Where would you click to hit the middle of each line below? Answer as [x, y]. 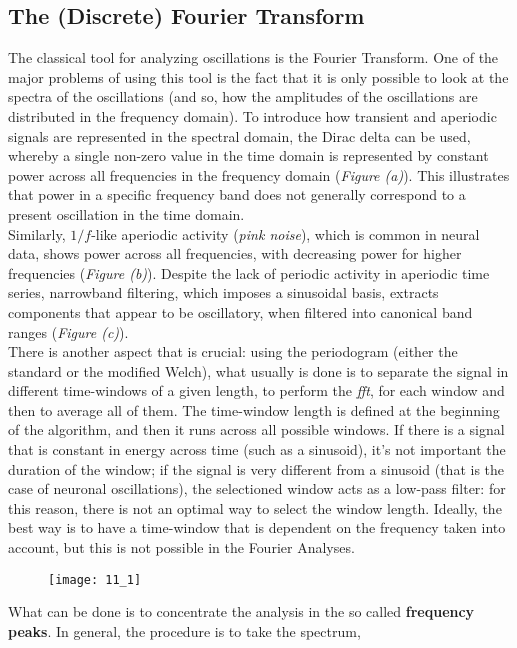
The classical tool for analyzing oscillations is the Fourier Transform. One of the [253, 57]
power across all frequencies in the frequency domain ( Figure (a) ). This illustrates [259, 174]
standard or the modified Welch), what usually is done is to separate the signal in [258, 370]
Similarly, [37, 233]
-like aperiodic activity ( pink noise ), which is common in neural [285, 233]
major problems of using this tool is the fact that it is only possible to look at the [258, 76]
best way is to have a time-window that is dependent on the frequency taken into [257, 527]
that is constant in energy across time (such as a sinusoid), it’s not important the [257, 449]
